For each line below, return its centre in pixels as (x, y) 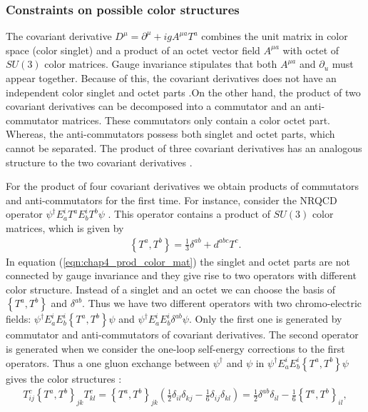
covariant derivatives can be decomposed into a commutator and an (154, 106)
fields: (19, 319)
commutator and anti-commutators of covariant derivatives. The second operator (182, 335)
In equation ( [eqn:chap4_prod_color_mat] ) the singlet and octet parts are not (178, 261)
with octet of (311, 50)
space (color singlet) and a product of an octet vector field (133, 50)
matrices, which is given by (65, 227)
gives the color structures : (64, 378)
